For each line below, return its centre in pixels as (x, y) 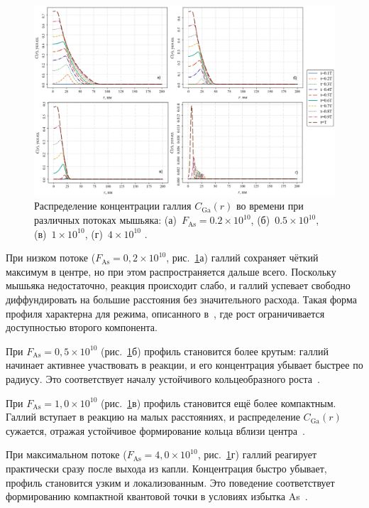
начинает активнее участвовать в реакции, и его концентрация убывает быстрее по (184, 365)
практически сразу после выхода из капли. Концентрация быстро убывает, (166, 468)
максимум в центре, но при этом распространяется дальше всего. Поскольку (171, 271)
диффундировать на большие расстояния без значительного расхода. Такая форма (181, 299)
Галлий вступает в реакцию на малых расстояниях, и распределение (153, 417)
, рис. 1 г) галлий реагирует (257, 454)
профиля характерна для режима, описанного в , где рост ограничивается (165, 313)
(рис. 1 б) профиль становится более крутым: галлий (214, 351)
